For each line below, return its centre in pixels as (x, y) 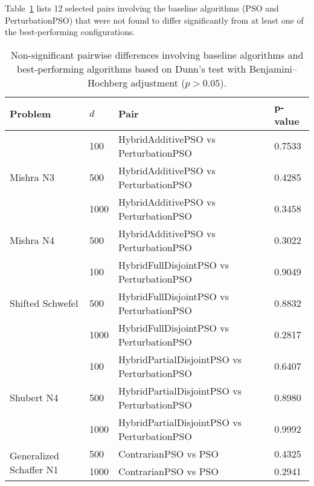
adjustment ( (158, 82)
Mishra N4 (32, 240)
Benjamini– (273, 68)
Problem (30, 114)
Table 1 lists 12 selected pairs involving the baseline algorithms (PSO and (142, 8)
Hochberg (107, 82)
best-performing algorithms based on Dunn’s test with (131, 68)
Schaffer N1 (34, 469)
